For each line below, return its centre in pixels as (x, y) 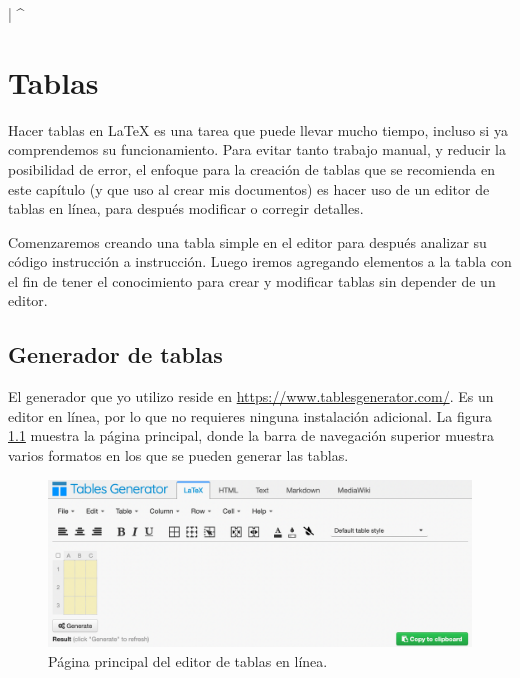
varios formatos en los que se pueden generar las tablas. (178, 455)
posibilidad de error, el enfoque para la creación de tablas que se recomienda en (251, 168)
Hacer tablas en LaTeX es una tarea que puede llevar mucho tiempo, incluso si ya (258, 129)
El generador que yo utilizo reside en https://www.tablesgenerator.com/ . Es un (251, 396)
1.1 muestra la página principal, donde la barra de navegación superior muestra (251, 435)
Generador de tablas (115, 354)
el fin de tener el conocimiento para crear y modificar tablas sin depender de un (252, 280)
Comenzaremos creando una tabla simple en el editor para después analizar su (247, 241)
